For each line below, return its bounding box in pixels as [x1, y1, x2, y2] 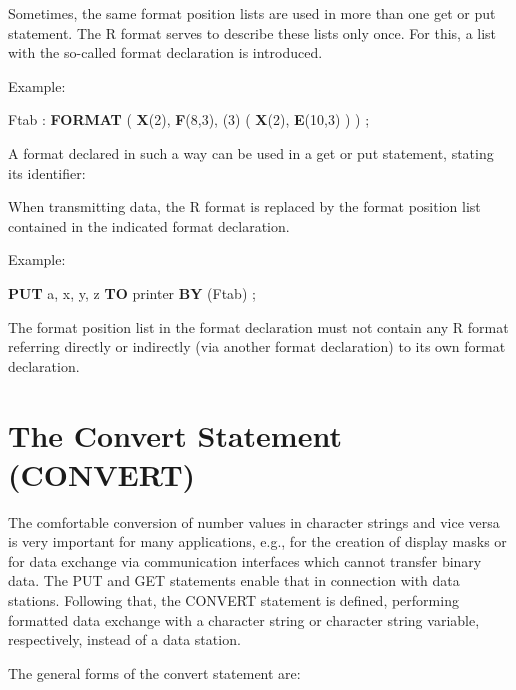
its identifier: [8, 162, 86, 183]
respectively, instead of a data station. [8, 629, 241, 650]
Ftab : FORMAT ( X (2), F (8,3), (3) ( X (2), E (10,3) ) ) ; [8, 109, 370, 130]
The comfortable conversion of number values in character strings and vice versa [8, 511, 500, 532]
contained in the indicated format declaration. [8, 215, 290, 236]
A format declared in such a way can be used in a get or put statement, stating [8, 142, 494, 163]
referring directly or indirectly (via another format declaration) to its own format [8, 336, 506, 357]
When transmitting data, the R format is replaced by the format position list [8, 196, 481, 217]
